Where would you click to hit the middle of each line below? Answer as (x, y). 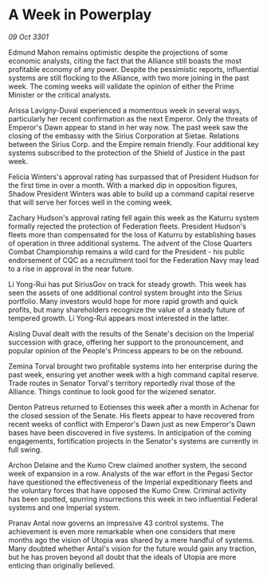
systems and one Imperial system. (65, 507)
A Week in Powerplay (80, 15)
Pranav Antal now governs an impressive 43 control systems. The (116, 523)
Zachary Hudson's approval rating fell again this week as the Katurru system (134, 217)
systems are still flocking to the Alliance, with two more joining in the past (129, 78)
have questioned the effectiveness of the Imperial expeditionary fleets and (130, 482)
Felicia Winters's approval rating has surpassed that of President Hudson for (133, 177)
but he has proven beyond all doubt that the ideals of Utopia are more (122, 556)
